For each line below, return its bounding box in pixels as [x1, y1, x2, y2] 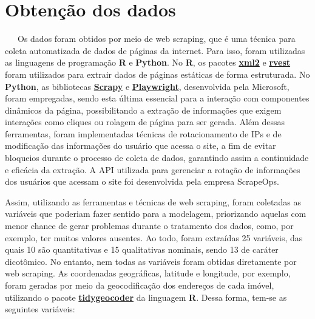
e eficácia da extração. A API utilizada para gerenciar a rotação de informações [5, 163, 300, 176]
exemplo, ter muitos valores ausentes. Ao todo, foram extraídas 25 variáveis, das [5, 231, 303, 244]
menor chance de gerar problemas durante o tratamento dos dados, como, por [5, 219, 294, 232]
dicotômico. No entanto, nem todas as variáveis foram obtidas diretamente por [5, 255, 297, 267]
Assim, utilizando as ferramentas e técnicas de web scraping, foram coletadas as [5, 195, 301, 208]
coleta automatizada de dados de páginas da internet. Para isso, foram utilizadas [5, 44, 305, 57]
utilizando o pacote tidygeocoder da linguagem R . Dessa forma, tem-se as [5, 290, 287, 303]
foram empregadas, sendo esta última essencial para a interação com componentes [5, 92, 310, 105]
